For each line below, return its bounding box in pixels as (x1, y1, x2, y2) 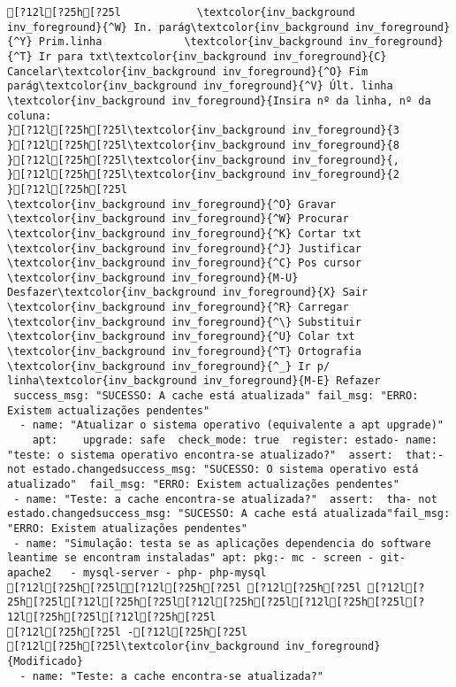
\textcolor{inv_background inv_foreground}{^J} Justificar (7, 242, 361, 255)
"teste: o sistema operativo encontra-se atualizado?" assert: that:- (7, 448, 444, 461)
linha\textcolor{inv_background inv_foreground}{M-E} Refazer (7, 374, 381, 388)
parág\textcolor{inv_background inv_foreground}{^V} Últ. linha (7, 80, 393, 93)
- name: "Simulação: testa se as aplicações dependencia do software (13, 536, 431, 550)
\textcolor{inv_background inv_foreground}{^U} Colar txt (7, 330, 355, 343)
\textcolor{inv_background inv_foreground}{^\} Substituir (7, 315, 361, 328)
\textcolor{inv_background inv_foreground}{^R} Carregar (7, 301, 349, 314)
